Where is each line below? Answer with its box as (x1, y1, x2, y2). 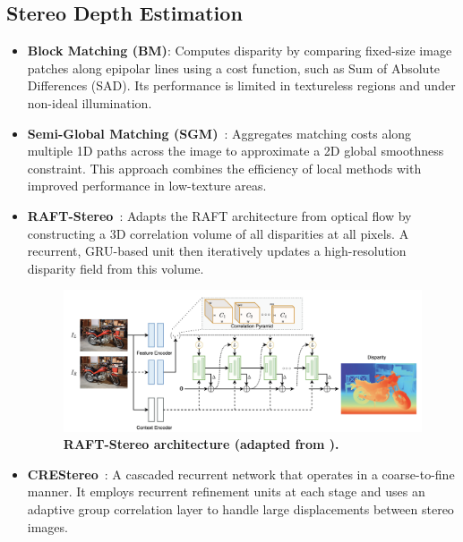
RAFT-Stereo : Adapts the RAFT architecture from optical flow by (27, 206, 412, 224)
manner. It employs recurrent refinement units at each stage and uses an (27, 482, 425, 501)
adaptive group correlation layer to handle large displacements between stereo (27, 499, 454, 518)
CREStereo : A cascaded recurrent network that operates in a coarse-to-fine (27, 464, 455, 483)
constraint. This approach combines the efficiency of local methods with (27, 158, 422, 177)
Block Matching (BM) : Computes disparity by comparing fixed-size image (27, 41, 452, 60)
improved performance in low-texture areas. (27, 176, 267, 195)
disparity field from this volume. (27, 258, 204, 277)
